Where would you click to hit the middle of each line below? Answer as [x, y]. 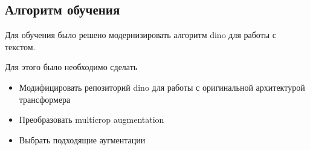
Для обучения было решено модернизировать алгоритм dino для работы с [141, 35]
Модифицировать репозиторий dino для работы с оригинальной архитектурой [162, 87]
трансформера [45, 99]
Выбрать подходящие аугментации [82, 139]
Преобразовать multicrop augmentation [92, 119]
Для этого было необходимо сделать [71, 67]
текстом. [20, 46]
